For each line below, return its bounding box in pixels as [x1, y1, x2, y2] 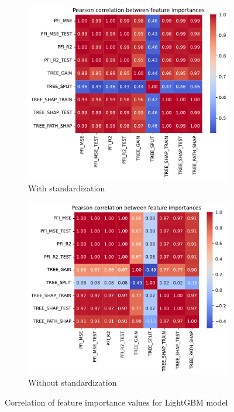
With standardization [28, 182, 105, 194]
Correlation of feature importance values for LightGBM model [5, 396, 228, 408]
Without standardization [28, 376, 117, 389]
